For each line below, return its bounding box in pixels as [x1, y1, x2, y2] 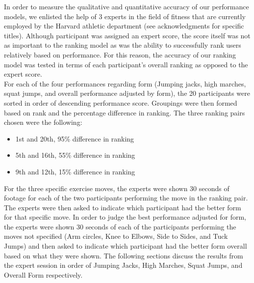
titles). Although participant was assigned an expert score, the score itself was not [4, 30, 251, 40]
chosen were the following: [4, 117, 82, 127]
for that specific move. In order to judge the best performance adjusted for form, [4, 212, 247, 222]
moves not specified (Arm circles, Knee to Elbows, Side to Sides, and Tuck [4, 231, 228, 241]
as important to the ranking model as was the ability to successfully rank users [4, 40, 241, 50]
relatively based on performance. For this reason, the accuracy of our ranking [4, 49, 236, 59]
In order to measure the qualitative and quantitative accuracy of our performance [4, 1, 249, 11]
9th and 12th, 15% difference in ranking [15, 166, 135, 176]
